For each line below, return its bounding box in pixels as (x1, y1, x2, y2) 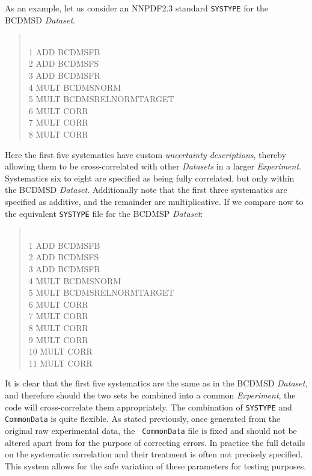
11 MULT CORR (28, 356, 93, 369)
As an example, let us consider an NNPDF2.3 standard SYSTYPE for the (5, 2, 269, 14)
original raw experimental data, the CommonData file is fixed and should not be (5, 424, 297, 436)
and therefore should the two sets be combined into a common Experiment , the (5, 388, 296, 401)
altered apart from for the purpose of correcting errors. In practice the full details (5, 436, 305, 448)
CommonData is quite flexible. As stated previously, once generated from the (5, 412, 281, 425)
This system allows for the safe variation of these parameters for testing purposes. (5, 459, 307, 472)
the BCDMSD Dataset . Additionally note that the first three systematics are (5, 183, 287, 196)
